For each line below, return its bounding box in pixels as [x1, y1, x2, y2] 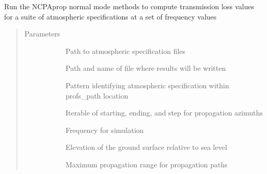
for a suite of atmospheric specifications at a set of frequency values [4, 11, 217, 22]
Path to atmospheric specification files [65, 45, 185, 56]
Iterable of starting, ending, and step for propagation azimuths [65, 107, 263, 118]
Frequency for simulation [65, 124, 144, 135]
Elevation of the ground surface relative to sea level [65, 142, 227, 152]
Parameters [24, 28, 60, 39]
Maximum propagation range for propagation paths [65, 159, 228, 169]
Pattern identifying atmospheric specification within [65, 80, 229, 90]
